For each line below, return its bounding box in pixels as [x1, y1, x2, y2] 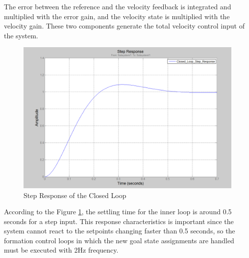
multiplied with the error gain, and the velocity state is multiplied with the [4, 11, 230, 21]
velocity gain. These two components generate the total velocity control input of [4, 21, 245, 31]
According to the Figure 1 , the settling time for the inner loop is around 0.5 [4, 206, 232, 217]
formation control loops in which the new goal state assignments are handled [4, 235, 234, 245]
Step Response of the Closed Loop [24, 190, 126, 200]
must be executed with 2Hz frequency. [4, 245, 119, 255]
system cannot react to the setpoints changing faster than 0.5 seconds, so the [4, 226, 235, 236]
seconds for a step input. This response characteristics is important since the [4, 216, 234, 226]
